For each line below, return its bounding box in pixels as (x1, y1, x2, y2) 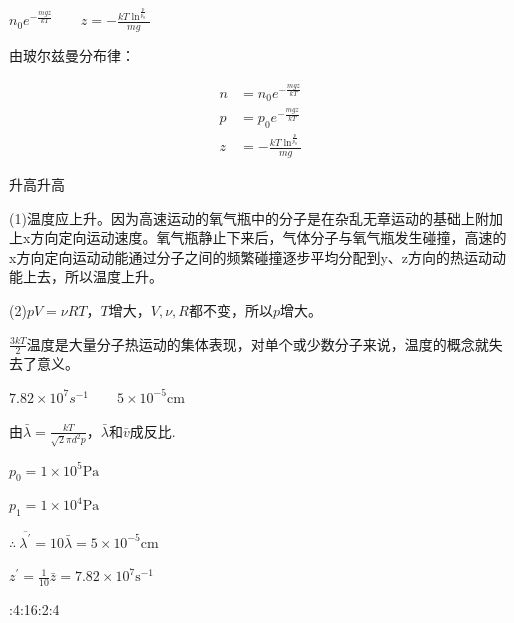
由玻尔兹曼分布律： (9, 44, 135, 65)
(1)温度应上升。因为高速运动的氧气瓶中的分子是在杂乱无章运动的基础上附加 (9, 207, 503, 228)
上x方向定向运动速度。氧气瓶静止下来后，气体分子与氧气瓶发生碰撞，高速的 (9, 227, 507, 248)
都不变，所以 (188, 299, 273, 320)
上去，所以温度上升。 (22, 266, 163, 287)
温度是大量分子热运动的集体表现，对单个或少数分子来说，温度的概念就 (26, 333, 489, 354)
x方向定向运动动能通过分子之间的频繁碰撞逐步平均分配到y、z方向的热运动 (9, 246, 492, 267)
